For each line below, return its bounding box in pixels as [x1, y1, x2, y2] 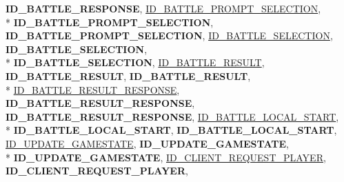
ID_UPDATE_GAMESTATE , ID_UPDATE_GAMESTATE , [6, 136, 289, 150]
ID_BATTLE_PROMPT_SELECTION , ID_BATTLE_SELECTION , [6, 28, 333, 43]
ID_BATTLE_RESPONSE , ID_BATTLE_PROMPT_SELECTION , [6, 1, 321, 15]
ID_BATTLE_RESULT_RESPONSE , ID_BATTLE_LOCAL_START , [6, 109, 339, 123]
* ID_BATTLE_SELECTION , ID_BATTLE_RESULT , [6, 55, 265, 70]
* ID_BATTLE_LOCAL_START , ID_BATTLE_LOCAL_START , [6, 123, 337, 137]
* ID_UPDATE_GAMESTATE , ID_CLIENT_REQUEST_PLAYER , [6, 150, 326, 164]
